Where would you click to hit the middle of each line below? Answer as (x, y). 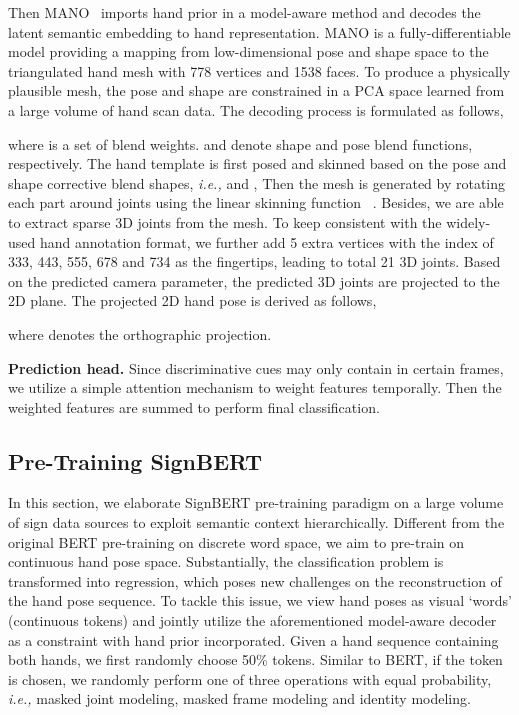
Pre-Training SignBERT (135, 460)
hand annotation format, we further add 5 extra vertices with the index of (266, 241)
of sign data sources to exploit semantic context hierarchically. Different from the (256, 522)
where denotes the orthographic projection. (140, 333)
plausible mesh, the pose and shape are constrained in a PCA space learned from (256, 90)
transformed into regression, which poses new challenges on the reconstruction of (255, 580)
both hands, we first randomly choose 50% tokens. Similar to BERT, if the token (255, 659)
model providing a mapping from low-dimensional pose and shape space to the (248, 51)
